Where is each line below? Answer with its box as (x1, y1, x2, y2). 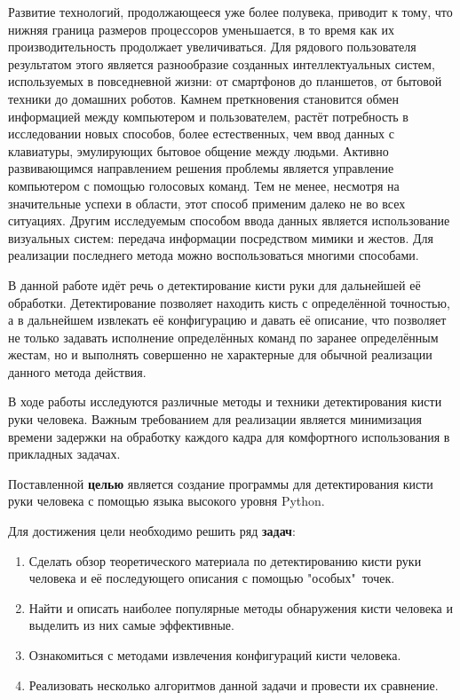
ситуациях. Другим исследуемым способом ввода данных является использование (8, 211, 450, 230)
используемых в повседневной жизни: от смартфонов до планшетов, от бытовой (8, 72, 442, 90)
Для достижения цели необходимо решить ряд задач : (8, 522, 296, 540)
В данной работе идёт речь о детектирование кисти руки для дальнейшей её (8, 275, 421, 294)
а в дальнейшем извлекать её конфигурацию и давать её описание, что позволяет (8, 311, 447, 329)
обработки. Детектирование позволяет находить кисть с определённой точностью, (8, 293, 450, 311)
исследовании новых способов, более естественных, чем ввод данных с (8, 124, 394, 143)
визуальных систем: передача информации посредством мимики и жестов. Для (8, 228, 433, 247)
